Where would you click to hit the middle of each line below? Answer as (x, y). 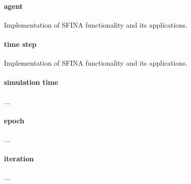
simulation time (31, 82)
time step (20, 44)
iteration (19, 159)
